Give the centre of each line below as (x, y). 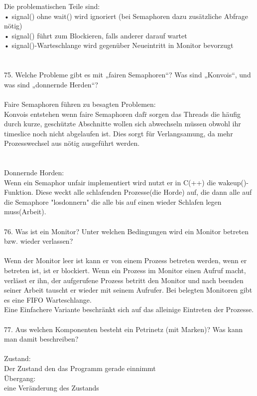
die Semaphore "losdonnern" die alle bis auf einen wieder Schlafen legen (113, 201)
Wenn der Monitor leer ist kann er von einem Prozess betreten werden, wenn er (126, 260)
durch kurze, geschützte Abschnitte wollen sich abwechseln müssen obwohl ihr (123, 124)
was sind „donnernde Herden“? (51, 84)
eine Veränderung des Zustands (52, 388)
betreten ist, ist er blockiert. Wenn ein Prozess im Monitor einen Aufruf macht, (125, 270)
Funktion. (19, 192)
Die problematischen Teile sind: (52, 6)
